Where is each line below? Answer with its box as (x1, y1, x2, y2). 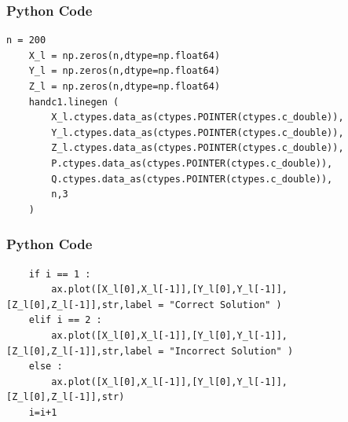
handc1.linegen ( (28, 96, 119, 108)
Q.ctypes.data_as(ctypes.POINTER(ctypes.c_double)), (51, 173, 333, 185)
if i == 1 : (28, 268, 91, 280)
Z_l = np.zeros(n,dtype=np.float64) (28, 81, 221, 92)
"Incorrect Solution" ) (169, 345, 294, 357)
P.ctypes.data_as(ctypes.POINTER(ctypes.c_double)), (51, 157, 333, 169)
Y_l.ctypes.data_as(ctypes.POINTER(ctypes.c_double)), (51, 127, 344, 138)
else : (28, 361, 63, 372)
